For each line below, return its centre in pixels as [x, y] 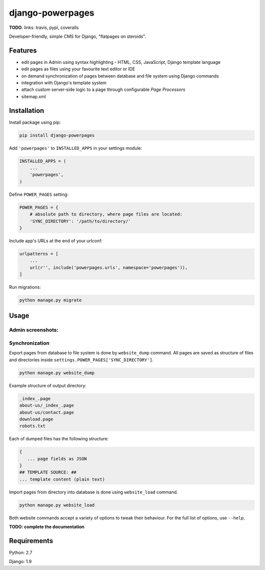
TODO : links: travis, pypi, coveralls [44, 27]
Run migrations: [25, 287]
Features [23, 50]
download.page [36, 419]
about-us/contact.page [47, 412]
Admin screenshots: [34, 330]
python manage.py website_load [57, 505]
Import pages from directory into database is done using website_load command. [93, 492]
